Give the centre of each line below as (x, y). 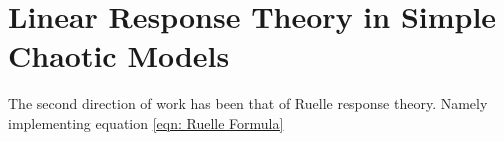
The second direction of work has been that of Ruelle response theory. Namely (248, 103)
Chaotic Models (119, 55)
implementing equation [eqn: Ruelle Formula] (146, 122)
